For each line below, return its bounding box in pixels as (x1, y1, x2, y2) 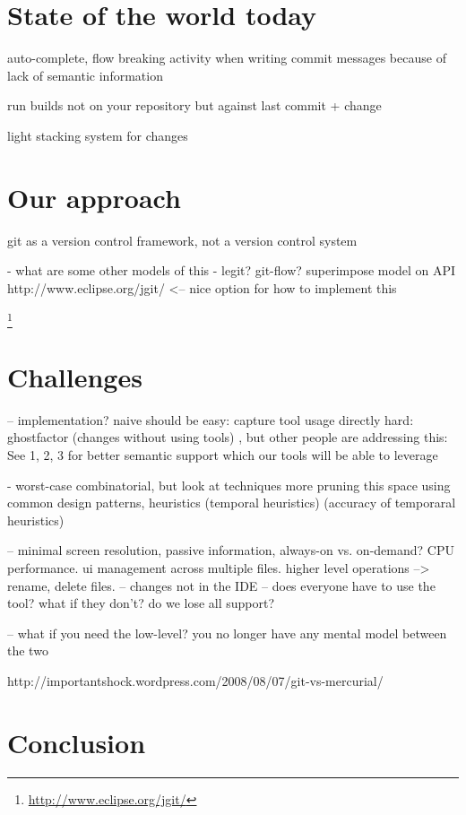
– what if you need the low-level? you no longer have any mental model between (7, 623, 447, 642)
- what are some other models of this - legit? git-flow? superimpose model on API (7, 261, 455, 280)
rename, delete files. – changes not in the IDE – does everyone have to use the (7, 576, 436, 594)
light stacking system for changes (7, 126, 188, 144)
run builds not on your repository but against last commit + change (7, 96, 382, 115)
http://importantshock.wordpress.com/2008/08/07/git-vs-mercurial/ (7, 671, 384, 689)
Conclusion (7, 724, 146, 760)
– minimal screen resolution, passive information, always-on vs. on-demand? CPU (7, 541, 454, 559)
